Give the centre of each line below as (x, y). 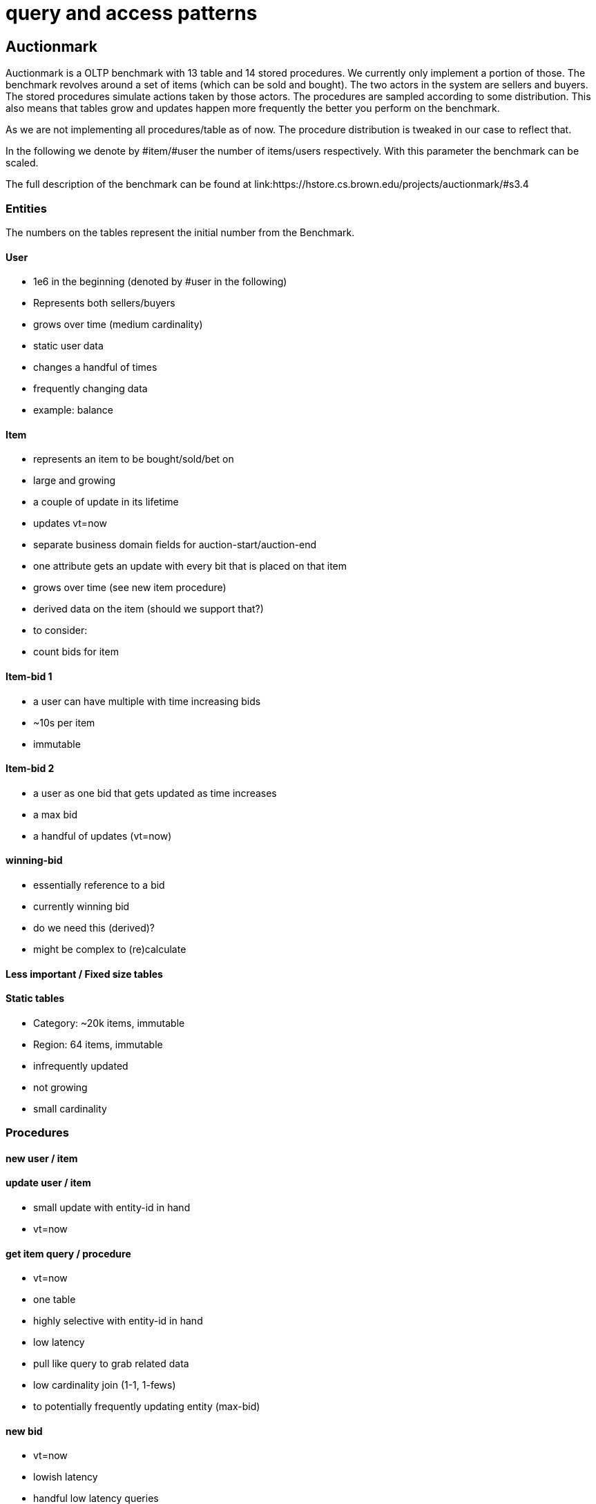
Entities (26, 208)
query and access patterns (132, 13)
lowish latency (66, 1477)
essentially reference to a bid (99, 885)
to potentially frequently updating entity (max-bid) (147, 1407)
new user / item (42, 1158)
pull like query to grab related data (111, 1364)
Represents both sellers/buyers (104, 303)
